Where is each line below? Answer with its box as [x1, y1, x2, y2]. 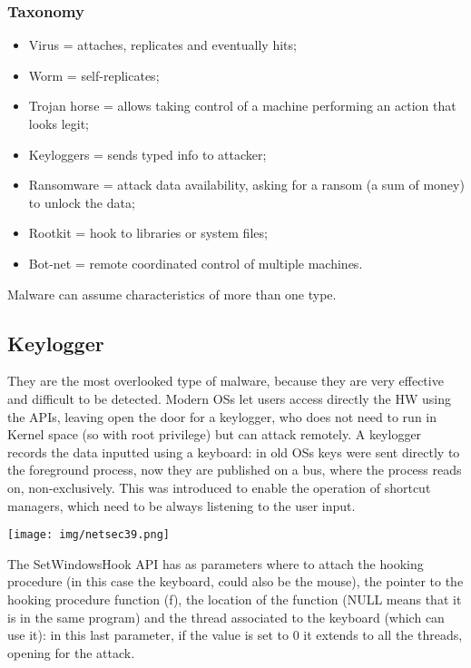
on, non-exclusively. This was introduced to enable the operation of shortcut [7, 477, 431, 496]
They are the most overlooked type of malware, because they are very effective [7, 371, 444, 390]
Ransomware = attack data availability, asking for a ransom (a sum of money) [28, 175, 465, 194]
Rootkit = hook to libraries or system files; [28, 223, 268, 242]
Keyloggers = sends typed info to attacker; [28, 144, 267, 163]
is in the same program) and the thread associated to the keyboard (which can [7, 607, 445, 626]
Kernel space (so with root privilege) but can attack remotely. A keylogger [7, 425, 422, 444]
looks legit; [28, 114, 89, 133]
